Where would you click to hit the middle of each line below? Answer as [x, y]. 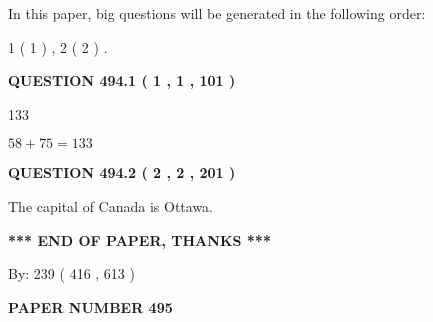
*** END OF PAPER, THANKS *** [139, 239]
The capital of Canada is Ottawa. [111, 205]
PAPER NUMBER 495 [90, 306]
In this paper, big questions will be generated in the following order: [217, 13]
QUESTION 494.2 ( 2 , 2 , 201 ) [122, 172]
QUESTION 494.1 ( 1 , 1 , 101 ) [122, 80]
